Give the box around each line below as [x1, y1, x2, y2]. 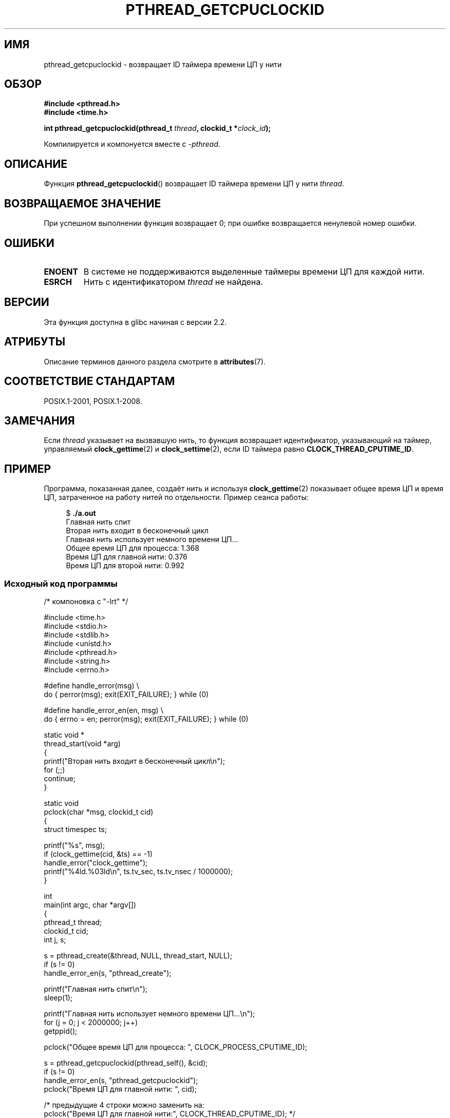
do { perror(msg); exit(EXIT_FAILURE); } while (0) [44, 689, 209, 699]
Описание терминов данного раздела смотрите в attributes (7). [44, 357, 266, 366]
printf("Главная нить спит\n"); [44, 984, 148, 993]
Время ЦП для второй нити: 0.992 [66, 561, 185, 570]
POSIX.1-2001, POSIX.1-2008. [44, 396, 142, 406]
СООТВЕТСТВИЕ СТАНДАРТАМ [4, 375, 175, 388]
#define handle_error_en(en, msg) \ [44, 705, 163, 715]
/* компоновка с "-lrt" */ [44, 596, 128, 606]
